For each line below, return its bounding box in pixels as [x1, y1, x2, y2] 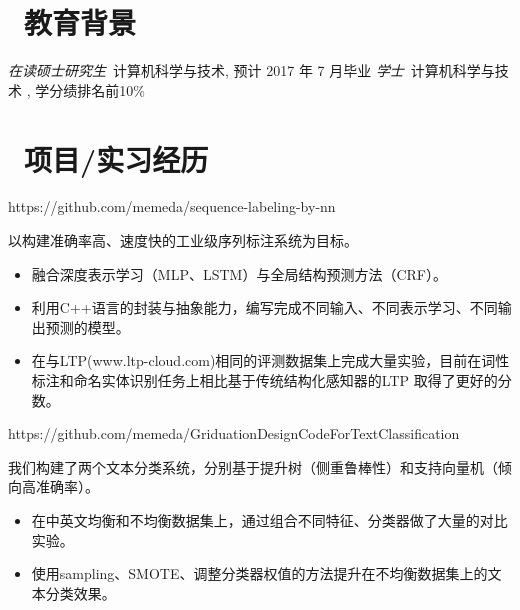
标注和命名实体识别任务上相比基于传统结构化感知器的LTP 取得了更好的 [31, 370, 498, 390]
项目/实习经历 [24, 138, 209, 179]
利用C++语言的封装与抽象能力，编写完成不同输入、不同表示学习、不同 [31, 297, 498, 318]
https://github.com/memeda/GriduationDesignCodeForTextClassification [8, 423, 460, 444]
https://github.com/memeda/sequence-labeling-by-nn [8, 196, 336, 217]
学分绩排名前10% [35, 79, 145, 100]
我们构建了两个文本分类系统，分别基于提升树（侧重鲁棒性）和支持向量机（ [8, 456, 498, 477]
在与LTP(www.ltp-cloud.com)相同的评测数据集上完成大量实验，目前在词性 [31, 350, 510, 371]
